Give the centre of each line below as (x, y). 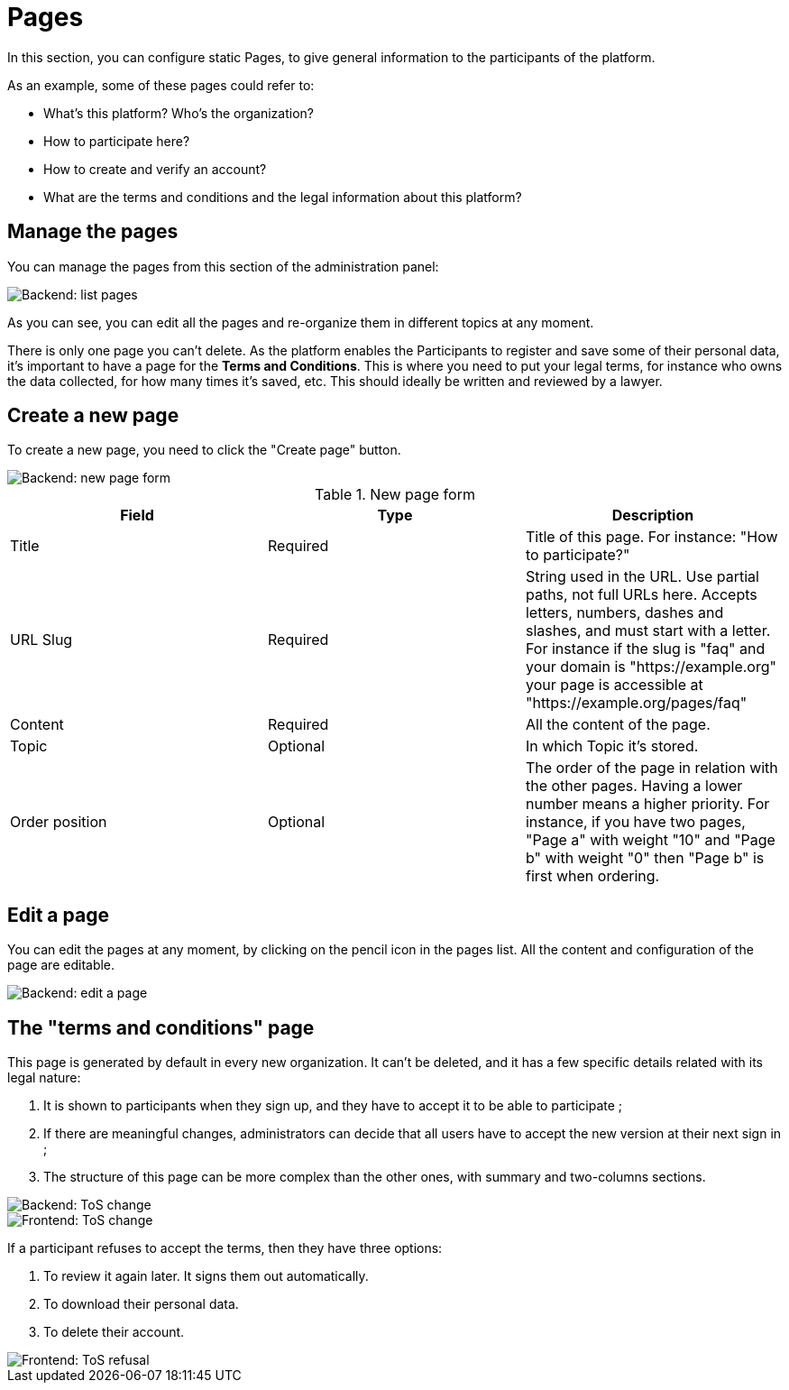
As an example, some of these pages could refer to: (161, 85)
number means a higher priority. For (647, 804)
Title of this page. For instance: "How (651, 537)
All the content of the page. (618, 725)
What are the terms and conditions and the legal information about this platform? (283, 197)
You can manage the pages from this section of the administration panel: (223, 266)
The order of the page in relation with (651, 768)
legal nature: (44, 1078)
